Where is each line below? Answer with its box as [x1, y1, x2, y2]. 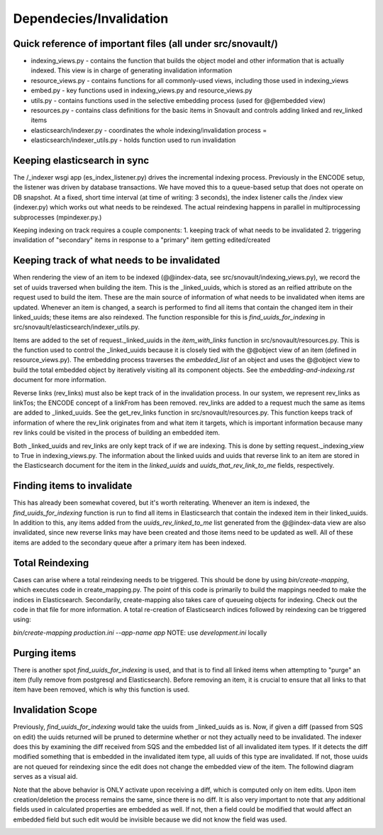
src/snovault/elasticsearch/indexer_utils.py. [13, 323, 140, 332]
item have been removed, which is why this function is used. [13, 685, 190, 694]
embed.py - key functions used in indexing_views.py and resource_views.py [30, 86, 252, 95]
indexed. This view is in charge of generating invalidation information [30, 66, 233, 75]
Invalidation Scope [13, 704, 98, 716]
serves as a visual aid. [13, 773, 78, 781]
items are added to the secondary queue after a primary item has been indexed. [13, 538, 247, 547]
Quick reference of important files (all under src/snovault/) [13, 38, 278, 50]
